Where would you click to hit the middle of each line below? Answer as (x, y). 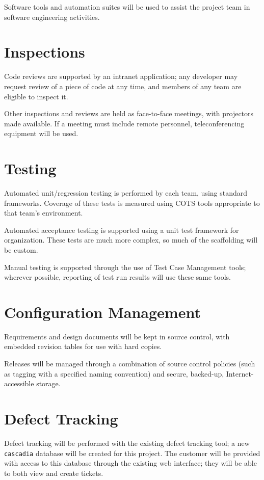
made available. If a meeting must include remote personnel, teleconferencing (124, 123)
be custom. (21, 249)
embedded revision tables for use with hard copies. (83, 346)
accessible (19, 383)
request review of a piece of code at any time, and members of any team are (123, 86)
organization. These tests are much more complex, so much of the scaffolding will (131, 240)
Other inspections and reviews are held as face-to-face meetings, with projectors (129, 113)
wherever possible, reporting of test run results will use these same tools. (118, 277)
